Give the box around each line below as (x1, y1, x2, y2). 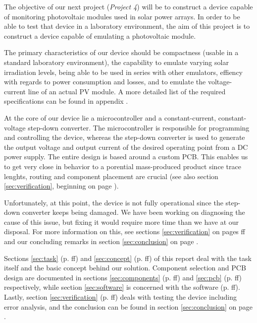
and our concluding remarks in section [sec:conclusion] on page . (4, 236, 199, 247)
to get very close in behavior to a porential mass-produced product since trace (4, 161, 241, 171)
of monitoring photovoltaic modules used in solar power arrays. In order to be (4, 11, 240, 21)
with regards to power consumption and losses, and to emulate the (4, 76, 206, 87)
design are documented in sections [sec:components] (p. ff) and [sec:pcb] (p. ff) (4, 272, 242, 282)
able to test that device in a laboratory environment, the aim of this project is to (4, 21, 250, 31)
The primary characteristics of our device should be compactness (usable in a (4, 47, 239, 58)
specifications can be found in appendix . (4, 96, 128, 106)
